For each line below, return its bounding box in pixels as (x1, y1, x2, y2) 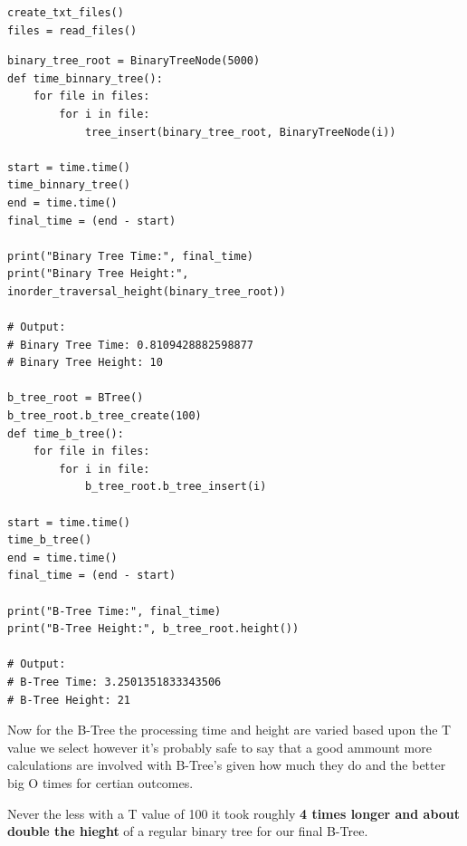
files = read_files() (7, 24, 138, 37)
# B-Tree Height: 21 (7, 693, 131, 707)
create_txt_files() (7, 6, 124, 19)
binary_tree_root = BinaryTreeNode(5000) (7, 54, 261, 68)
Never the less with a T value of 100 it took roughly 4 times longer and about (7, 803, 461, 822)
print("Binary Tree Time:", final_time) (7, 249, 254, 263)
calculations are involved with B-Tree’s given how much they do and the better (7, 755, 446, 774)
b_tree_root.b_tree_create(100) (7, 409, 202, 423)
